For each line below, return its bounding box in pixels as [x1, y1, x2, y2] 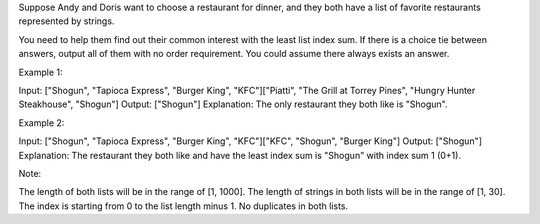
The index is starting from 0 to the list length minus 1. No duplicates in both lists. [18, 200, 349, 212]
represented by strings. [18, 15, 115, 27]
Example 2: [18, 116, 65, 129]
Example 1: [18, 66, 63, 78]
